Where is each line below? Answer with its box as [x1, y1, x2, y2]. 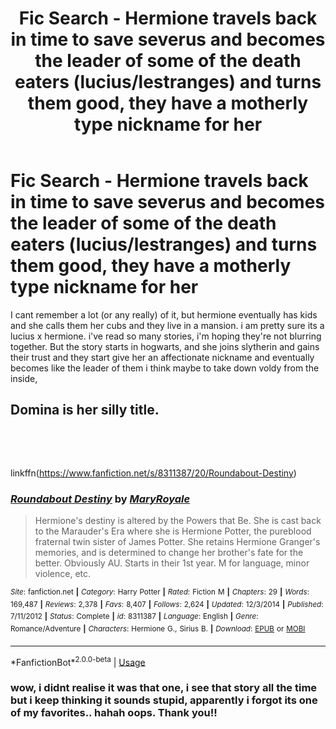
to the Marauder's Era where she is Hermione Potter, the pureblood [34, 525, 312, 537]
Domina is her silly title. [10, 402, 160, 419]
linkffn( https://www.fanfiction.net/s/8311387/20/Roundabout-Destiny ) [10, 467, 297, 479]
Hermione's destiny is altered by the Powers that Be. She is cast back [34, 515, 322, 527]
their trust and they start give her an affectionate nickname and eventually [10, 351, 315, 363]
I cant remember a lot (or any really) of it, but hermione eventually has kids [10, 308, 318, 321]
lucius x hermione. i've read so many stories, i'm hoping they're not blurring [10, 330, 322, 342]
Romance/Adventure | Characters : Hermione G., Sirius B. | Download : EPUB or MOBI [10, 624, 306, 634]
